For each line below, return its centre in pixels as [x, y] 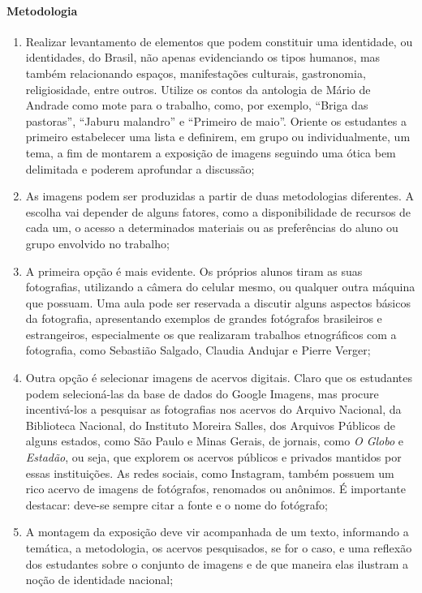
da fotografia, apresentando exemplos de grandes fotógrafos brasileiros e [204, 318]
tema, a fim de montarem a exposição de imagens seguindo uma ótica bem [211, 152]
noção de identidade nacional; [99, 580]
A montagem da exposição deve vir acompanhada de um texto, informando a [217, 532]
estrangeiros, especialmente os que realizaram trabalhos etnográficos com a [211, 334]
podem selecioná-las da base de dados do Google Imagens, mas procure [202, 393]
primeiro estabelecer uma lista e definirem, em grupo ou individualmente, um [218, 137]
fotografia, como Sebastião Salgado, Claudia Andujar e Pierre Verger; [198, 350]
